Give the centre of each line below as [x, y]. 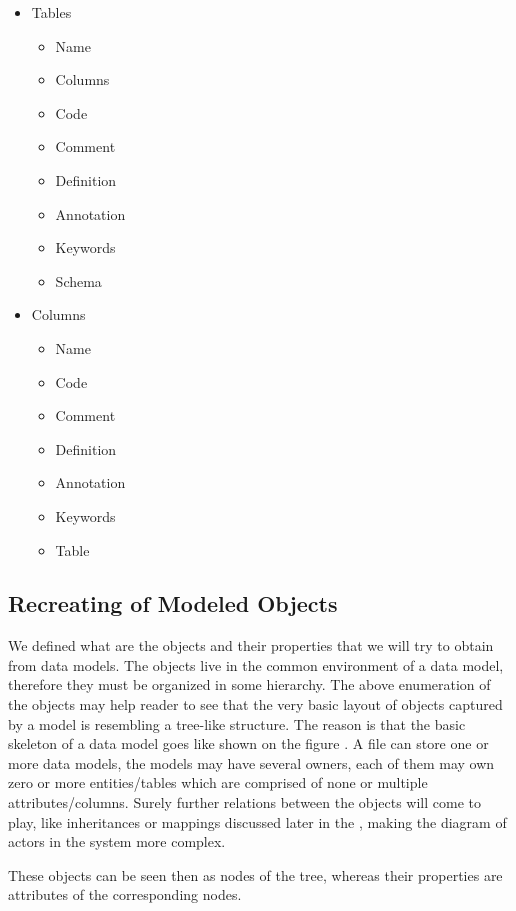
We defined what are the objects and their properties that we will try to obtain [251, 645]
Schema [78, 280]
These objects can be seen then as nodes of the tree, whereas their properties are [255, 874]
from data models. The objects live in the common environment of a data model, [256, 664]
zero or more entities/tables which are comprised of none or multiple [218, 782]
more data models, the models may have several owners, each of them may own [251, 762]
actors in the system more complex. [117, 841]
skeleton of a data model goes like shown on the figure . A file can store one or [248, 743]
